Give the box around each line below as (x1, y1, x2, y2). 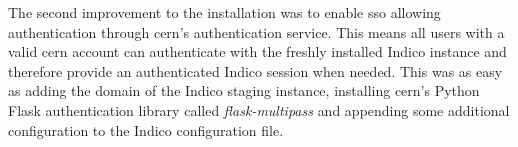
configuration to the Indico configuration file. (8, 119, 284, 140)
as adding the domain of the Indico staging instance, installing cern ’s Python (8, 80, 480, 101)
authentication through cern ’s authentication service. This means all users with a (8, 21, 505, 42)
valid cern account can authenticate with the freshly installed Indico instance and (8, 41, 507, 62)
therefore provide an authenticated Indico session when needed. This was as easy (8, 60, 503, 81)
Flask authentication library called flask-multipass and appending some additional (8, 99, 510, 120)
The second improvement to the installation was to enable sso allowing (8, 2, 441, 22)
